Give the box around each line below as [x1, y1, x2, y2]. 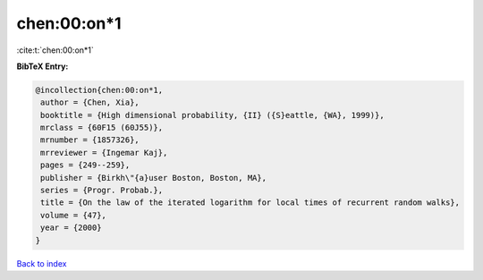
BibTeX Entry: [16, 61, 69, 72]
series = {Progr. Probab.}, [40, 185, 164, 196]
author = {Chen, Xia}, [40, 98, 140, 107]
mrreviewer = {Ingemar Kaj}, [40, 148, 168, 157]
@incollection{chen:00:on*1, [35, 85, 164, 95]
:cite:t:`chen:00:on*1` [16, 45, 94, 55]
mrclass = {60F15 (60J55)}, [40, 123, 164, 133]
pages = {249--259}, [40, 160, 131, 170]
